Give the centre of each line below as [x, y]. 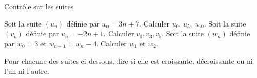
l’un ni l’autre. [27, 71]
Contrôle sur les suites [39, 6]
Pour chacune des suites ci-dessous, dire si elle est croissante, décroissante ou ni [128, 61]
